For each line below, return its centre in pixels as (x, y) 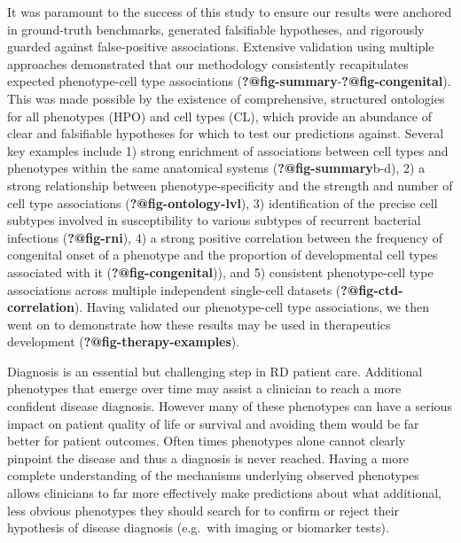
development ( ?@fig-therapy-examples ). (124, 341)
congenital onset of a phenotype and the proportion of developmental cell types (223, 255)
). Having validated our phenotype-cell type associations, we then (251, 307)
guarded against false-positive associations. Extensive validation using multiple (221, 47)
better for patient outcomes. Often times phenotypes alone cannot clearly (207, 441)
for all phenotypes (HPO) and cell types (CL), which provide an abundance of (219, 116)
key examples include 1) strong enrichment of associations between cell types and (228, 150)
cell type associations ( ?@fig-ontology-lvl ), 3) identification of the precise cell (223, 202)
